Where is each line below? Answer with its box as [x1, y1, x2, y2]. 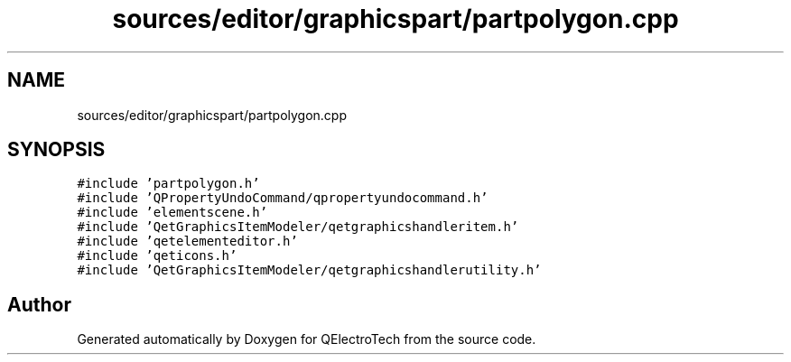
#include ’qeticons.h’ [77, 248, 237, 264]
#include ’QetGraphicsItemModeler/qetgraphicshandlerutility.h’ [77, 263, 542, 278]
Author [7, 292, 71, 316]
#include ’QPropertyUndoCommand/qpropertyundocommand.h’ [77, 190, 489, 206]
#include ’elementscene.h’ [77, 205, 268, 220]
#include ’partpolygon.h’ [77, 176, 260, 191]
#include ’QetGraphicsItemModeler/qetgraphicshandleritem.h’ [77, 219, 519, 235]
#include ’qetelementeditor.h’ [77, 234, 298, 249]
